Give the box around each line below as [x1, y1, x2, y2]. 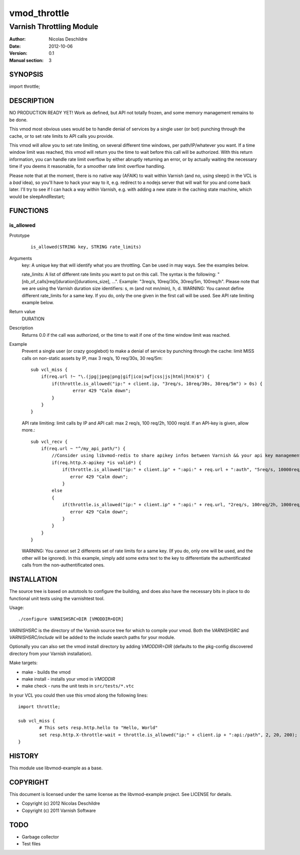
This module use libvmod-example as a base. [9, 765, 103, 771]
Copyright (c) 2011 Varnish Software [21, 807, 96, 813]
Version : [9, 50, 27, 56]
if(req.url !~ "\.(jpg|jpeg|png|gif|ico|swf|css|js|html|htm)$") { [40, 374, 210, 379]
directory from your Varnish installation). [9, 651, 92, 657]
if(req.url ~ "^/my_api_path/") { [40, 446, 126, 451]
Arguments [9, 255, 32, 261]
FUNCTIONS [9, 206, 49, 215]
